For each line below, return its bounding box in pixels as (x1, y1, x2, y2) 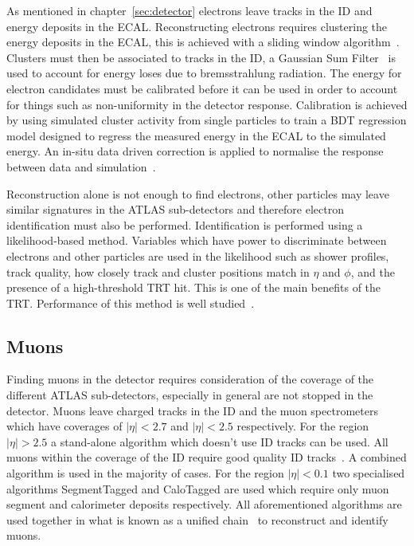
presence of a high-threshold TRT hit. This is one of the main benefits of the (6, 279, 381, 296)
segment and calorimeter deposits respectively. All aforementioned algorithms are (6, 496, 402, 513)
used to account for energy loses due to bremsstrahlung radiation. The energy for (6, 65, 402, 81)
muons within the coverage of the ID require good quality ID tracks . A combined (6, 449, 407, 465)
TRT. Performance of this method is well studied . (6, 294, 255, 311)
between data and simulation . (6, 158, 156, 175)
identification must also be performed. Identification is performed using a (6, 216, 363, 233)
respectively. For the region (236, 418, 369, 434)
